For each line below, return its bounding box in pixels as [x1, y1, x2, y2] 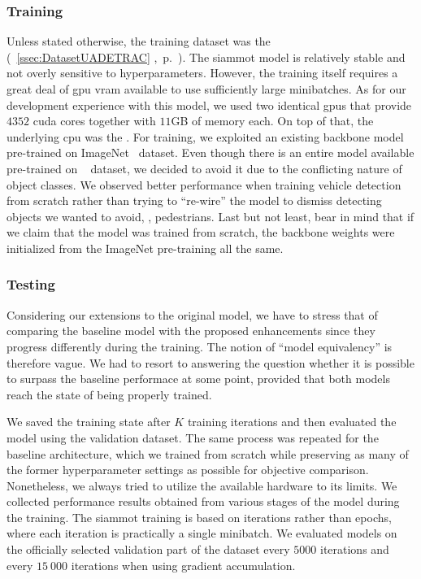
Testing [7, 274, 55, 294]
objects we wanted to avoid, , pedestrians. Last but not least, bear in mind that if [7, 207, 414, 224]
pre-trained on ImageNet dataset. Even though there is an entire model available [7, 144, 414, 161]
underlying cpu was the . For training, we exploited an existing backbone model [7, 128, 404, 145]
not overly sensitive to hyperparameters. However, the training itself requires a [7, 64, 398, 81]
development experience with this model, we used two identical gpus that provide [7, 96, 412, 113]
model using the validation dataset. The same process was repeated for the [7, 429, 379, 446]
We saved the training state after [7, 413, 171, 430]
